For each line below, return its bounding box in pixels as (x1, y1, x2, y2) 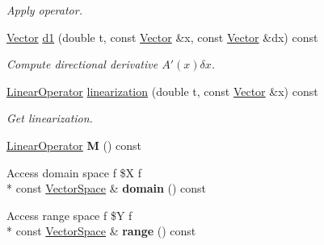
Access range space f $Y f (6, 206, 133, 223)
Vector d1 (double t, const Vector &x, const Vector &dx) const (6, 28, 318, 45)
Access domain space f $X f (6, 164, 142, 181)
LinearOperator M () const (6, 136, 141, 153)
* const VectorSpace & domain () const (6, 180, 207, 197)
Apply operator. (6, 2, 82, 18)
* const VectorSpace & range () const (6, 222, 196, 239)
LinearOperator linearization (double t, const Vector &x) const (6, 82, 318, 99)
